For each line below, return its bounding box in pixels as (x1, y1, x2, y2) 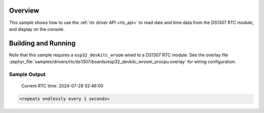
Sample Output (9, 71, 46, 78)
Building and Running (9, 39, 76, 47)
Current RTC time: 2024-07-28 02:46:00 (21, 83, 104, 89)
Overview (9, 6, 40, 15)
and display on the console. (9, 26, 65, 32)
